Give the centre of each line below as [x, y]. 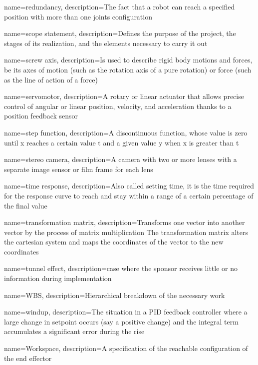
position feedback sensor [41, 116]
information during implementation [58, 278]
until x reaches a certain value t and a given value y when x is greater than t [122, 142]
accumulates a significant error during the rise [74, 331]
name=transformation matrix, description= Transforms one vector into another [125, 222]
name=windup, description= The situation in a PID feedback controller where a [126, 312]
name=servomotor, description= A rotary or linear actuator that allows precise [124, 96]
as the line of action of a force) [51, 79]
